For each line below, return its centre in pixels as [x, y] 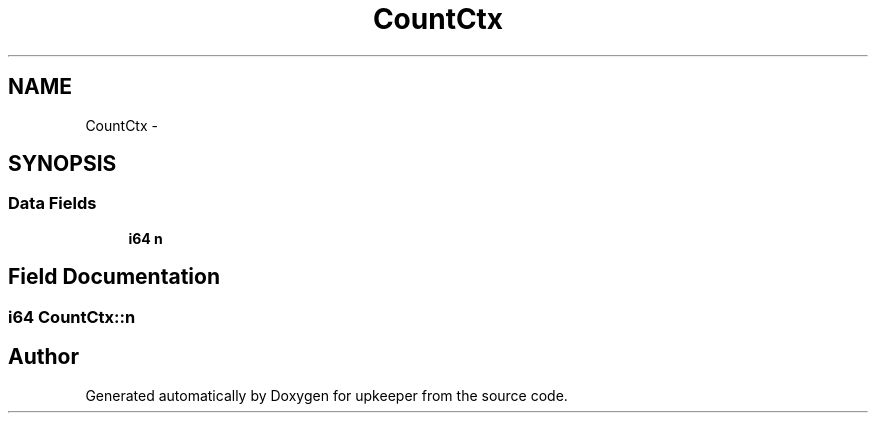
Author [43, 357]
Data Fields [52, 203]
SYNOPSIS [62, 164]
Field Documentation [114, 277]
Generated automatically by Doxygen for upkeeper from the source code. [326, 395]
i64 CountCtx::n [72, 316]
